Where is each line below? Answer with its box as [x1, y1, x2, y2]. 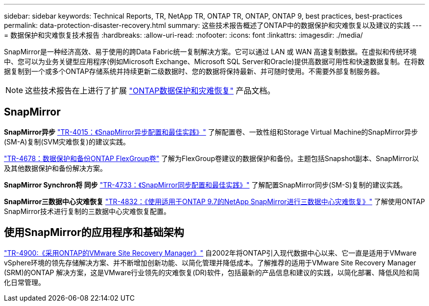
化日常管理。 [4, 278, 45, 286]
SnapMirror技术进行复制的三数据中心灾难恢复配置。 [4, 207, 170, 215]
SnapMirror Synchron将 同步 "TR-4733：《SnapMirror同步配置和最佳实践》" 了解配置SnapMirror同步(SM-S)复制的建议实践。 [4, 180, 407, 189]
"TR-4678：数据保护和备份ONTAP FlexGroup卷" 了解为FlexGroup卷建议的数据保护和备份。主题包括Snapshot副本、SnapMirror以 [4, 154, 419, 163]
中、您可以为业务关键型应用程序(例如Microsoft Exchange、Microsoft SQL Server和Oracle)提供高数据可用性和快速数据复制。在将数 [4, 57, 425, 66]
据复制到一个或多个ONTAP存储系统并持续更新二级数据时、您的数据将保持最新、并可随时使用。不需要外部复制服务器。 [4, 67, 384, 75]
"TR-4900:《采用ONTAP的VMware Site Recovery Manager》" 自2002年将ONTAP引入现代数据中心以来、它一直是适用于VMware [4, 248, 417, 257]
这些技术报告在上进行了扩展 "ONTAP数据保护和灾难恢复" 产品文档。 [25, 86, 275, 95]
